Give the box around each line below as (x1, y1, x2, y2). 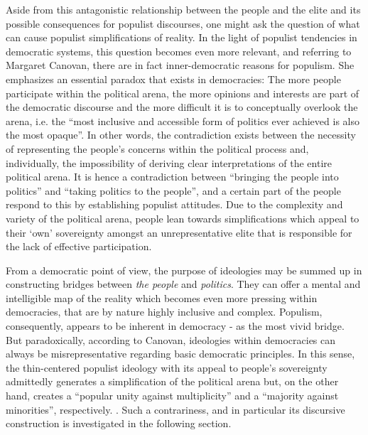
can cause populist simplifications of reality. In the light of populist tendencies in (6, 30, 357, 45)
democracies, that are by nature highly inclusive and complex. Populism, (6, 304, 323, 319)
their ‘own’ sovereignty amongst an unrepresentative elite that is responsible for (6, 225, 352, 240)
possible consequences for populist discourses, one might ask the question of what (6, 16, 360, 31)
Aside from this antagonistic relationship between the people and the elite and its (6, 2, 361, 16)
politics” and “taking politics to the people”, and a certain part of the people (6, 183, 341, 198)
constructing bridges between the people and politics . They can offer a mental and (6, 276, 361, 291)
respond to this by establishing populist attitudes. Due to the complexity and (6, 197, 343, 212)
